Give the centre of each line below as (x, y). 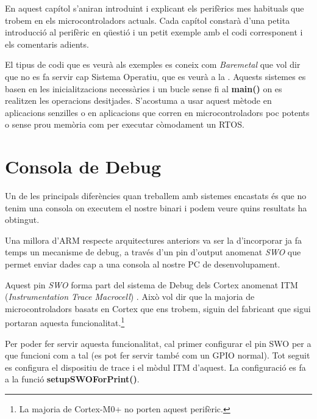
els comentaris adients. (47, 44)
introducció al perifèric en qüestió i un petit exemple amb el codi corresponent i (154, 32)
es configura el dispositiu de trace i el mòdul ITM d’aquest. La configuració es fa (155, 367)
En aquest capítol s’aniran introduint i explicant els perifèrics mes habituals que (155, 8)
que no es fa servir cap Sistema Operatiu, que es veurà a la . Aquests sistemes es (155, 76)
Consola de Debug (83, 166)
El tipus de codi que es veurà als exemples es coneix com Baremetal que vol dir (153, 64)
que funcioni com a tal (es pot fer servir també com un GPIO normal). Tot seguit (158, 355)
